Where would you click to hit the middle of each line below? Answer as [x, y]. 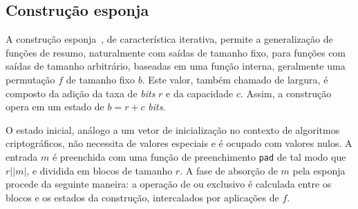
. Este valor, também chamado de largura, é [235, 79]
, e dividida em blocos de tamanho [100, 170]
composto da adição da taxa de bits [81, 93]
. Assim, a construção [286, 93]
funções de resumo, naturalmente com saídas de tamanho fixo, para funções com [176, 52]
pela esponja [319, 170]
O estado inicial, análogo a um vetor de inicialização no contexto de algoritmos [173, 129]
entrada [22, 156]
